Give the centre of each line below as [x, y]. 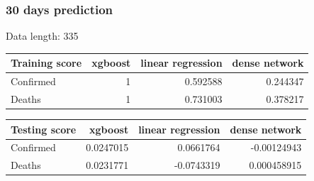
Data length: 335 [42, 36]
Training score [46, 63]
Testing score [44, 129]
